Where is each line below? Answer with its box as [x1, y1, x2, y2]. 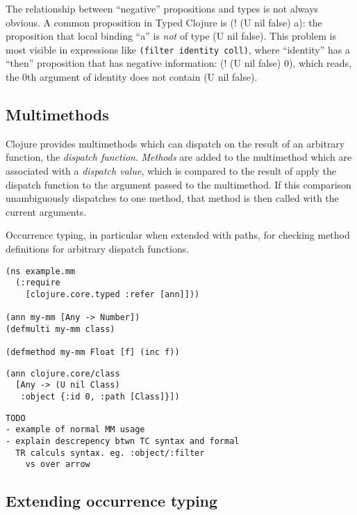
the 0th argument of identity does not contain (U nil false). [6, 70, 258, 84]
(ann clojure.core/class [6, 368, 120, 379]
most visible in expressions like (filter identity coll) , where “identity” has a [6, 42, 350, 56]
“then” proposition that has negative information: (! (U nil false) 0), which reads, [6, 56, 351, 70]
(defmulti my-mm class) [6, 324, 115, 334]
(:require [15, 278, 60, 288]
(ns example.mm [6, 266, 76, 276]
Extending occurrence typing [6, 490, 218, 512]
